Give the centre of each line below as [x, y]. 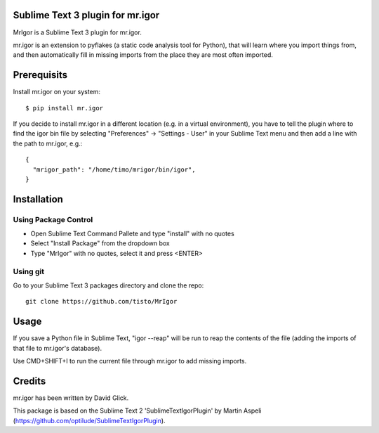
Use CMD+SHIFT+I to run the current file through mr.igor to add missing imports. [130, 361]
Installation [38, 199]
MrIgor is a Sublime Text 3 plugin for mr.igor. [77, 32]
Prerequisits [40, 75]
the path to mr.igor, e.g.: [48, 143]
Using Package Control [53, 219]
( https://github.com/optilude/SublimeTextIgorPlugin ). [89, 420]
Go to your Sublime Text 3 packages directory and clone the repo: [108, 285]
